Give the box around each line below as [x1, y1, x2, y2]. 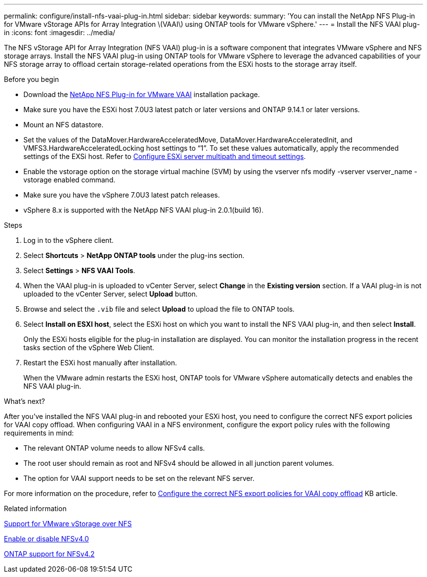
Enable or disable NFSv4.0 [4, 535, 89, 543]
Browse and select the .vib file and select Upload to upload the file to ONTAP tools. [23, 305, 295, 313]
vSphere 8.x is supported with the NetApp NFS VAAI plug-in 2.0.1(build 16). [23, 206, 264, 214]
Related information [4, 504, 67, 513]
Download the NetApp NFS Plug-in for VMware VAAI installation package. [23, 90, 260, 99]
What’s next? [4, 397, 45, 405]
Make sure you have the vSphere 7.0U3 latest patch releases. [23, 191, 220, 199]
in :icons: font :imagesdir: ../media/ [4, 28, 116, 37]
